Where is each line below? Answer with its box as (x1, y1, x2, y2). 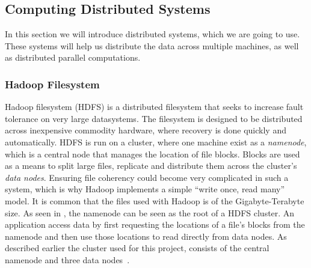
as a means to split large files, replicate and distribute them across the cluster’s (5, 159, 297, 172)
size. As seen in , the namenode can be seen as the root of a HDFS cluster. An (5, 206, 295, 219)
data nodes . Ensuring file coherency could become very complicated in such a (5, 171, 289, 183)
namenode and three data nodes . (5, 253, 130, 266)
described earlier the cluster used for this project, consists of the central (5, 242, 269, 254)
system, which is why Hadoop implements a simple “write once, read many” (5, 183, 285, 195)
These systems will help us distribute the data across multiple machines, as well (5, 39, 299, 52)
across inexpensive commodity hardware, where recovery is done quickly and (5, 124, 286, 136)
